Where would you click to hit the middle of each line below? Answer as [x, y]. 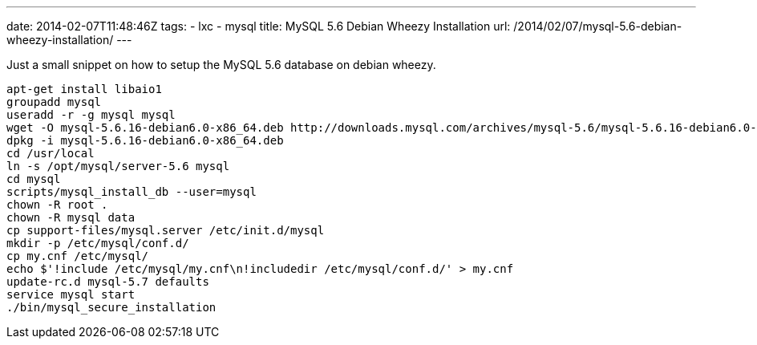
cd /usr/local [51, 153]
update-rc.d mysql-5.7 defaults [108, 282]
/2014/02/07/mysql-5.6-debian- [598, 26]
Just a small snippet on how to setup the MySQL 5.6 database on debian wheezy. [221, 65]
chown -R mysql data [71, 217]
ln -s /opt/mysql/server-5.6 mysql [118, 166]
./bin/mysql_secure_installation [111, 307]
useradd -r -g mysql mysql [91, 115]
